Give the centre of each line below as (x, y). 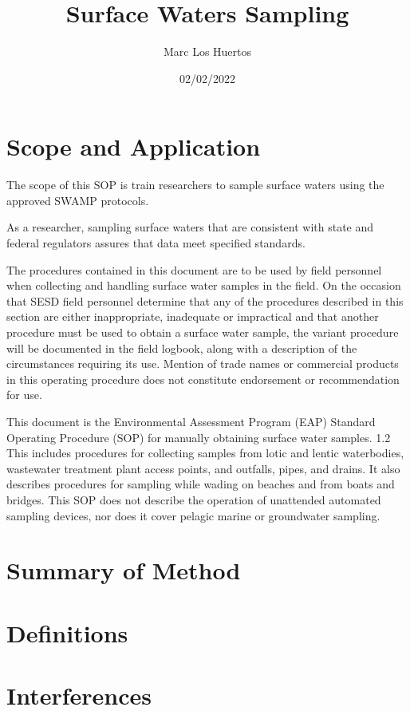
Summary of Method (124, 570)
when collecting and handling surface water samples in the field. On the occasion (204, 285)
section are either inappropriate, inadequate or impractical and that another (193, 316)
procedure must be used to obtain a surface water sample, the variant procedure (203, 332)
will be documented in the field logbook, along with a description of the (182, 348)
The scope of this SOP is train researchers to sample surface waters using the (195, 185)
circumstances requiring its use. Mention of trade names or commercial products (203, 363)
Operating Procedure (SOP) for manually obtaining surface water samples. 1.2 (199, 437)
